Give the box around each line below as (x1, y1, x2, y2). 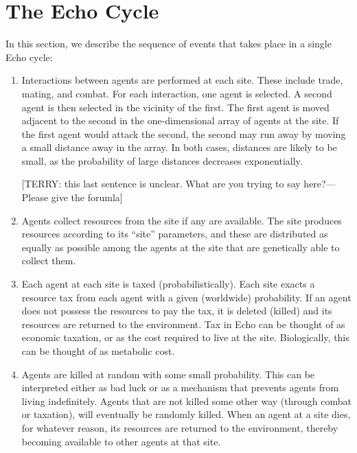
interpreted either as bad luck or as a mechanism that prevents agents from (21, 380, 339, 395)
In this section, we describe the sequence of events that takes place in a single (5, 36, 332, 51)
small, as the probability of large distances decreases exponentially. (21, 153, 303, 167)
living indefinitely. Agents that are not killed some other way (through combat (21, 393, 352, 408)
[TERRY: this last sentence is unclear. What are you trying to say (21, 176, 301, 191)
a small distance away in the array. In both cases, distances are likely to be (21, 140, 337, 154)
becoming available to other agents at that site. (21, 434, 221, 448)
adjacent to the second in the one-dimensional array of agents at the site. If (21, 113, 339, 128)
